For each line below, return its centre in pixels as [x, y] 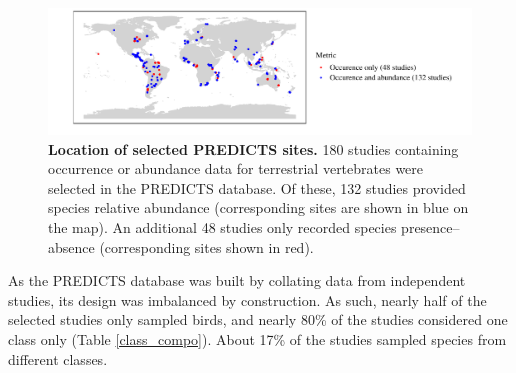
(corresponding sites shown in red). [206, 246]
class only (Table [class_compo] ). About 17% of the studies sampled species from [257, 339]
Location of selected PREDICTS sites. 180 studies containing [253, 148]
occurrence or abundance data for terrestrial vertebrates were [236, 168]
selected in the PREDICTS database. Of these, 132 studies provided [257, 187]
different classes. [58, 358]
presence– [430, 227]
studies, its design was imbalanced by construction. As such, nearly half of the [247, 299]
